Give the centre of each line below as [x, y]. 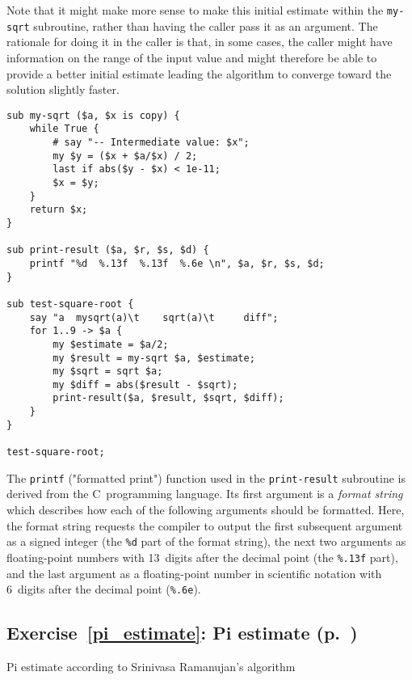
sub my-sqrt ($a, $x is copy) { [93, 115]
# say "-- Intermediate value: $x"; [151, 142]
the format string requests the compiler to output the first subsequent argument [205, 525]
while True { [64, 129]
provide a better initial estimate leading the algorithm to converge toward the [199, 73]
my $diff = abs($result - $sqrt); [145, 384]
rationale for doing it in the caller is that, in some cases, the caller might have [200, 42]
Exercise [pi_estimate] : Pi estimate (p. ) [182, 633]
